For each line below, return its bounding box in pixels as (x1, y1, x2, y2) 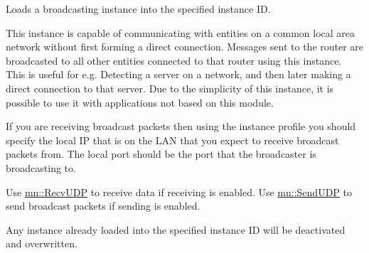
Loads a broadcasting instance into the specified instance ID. (6, 1, 271, 16)
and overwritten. (6, 236, 77, 251)
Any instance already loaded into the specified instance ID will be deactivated (6, 222, 346, 237)
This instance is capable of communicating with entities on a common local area (6, 25, 355, 40)
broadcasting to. (6, 160, 76, 175)
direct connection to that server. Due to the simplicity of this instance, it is (6, 80, 334, 95)
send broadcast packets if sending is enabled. (6, 198, 200, 213)
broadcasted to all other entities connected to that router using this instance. (6, 53, 342, 68)
